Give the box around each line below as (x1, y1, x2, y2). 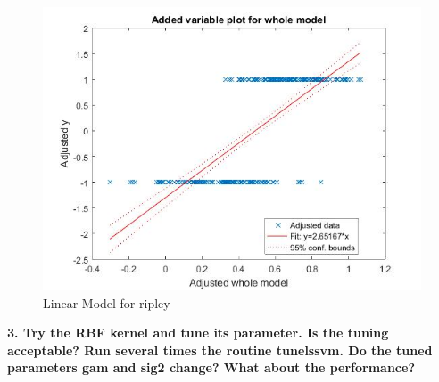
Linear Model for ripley (43, 293, 170, 312)
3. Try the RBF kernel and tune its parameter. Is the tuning (7, 323, 389, 342)
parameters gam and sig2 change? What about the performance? (7, 358, 415, 377)
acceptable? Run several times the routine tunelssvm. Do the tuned (7, 340, 433, 359)
